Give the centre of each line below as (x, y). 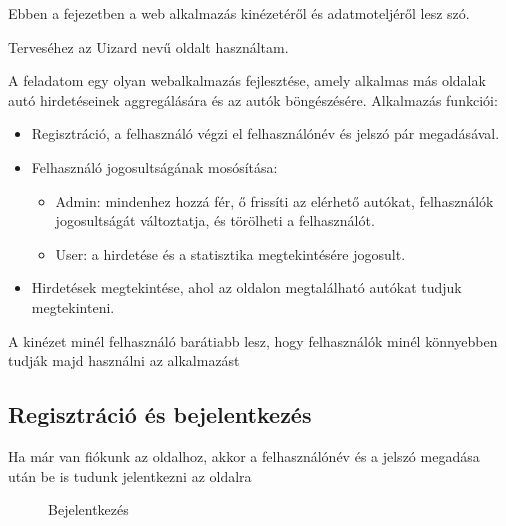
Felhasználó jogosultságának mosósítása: (154, 166)
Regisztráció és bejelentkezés (160, 414)
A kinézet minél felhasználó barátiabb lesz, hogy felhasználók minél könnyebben (253, 340)
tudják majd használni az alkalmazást (124, 360)
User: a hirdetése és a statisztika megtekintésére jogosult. (230, 253)
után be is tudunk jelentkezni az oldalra (130, 475)
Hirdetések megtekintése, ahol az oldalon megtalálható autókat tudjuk (246, 287)
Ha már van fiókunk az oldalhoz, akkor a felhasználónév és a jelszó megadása (244, 455)
